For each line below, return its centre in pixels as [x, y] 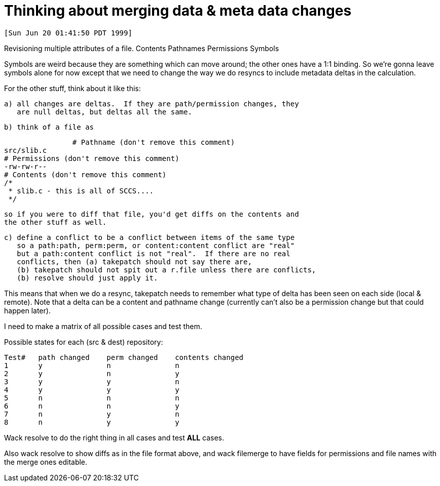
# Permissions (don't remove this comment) [92, 158]
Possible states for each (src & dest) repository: [84, 342]
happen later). [27, 310]
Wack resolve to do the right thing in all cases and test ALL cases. [114, 437]
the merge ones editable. [46, 462]
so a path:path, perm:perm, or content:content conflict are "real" [156, 245]
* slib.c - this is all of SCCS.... [81, 191]
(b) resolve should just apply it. [87, 278]
